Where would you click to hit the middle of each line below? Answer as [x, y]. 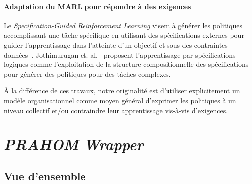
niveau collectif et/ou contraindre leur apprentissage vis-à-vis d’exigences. [116, 110]
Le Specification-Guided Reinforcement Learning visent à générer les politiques [123, 25]
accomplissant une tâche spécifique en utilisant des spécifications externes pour [124, 35]
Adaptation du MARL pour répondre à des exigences [98, 6]
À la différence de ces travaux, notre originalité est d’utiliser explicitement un [122, 91]
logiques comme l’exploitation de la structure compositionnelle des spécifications [126, 64]
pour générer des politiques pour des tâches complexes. [87, 74]
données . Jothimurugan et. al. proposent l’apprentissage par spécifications [120, 54]
